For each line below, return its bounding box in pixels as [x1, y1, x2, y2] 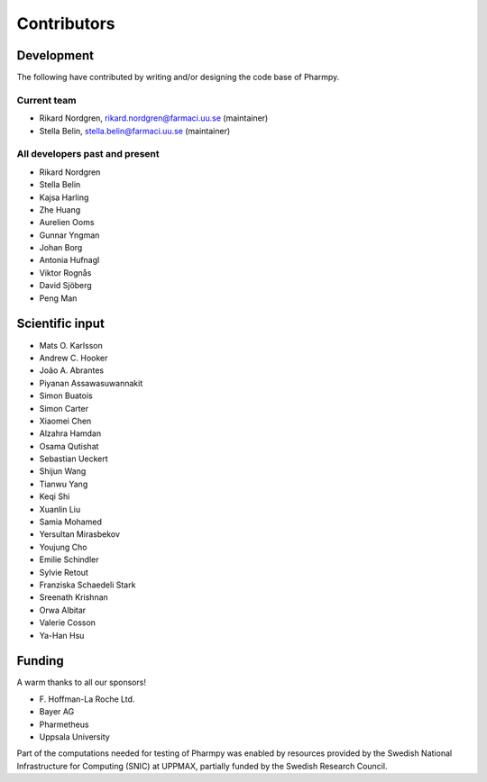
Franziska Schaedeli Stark [39, 579, 136, 590]
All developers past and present [16, 148, 160, 160]
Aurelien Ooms [39, 217, 95, 228]
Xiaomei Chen [39, 415, 92, 426]
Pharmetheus [39, 719, 89, 730]
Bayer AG [39, 706, 75, 717]
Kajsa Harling [39, 192, 89, 203]
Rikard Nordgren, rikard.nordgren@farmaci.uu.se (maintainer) [39, 113, 269, 123]
